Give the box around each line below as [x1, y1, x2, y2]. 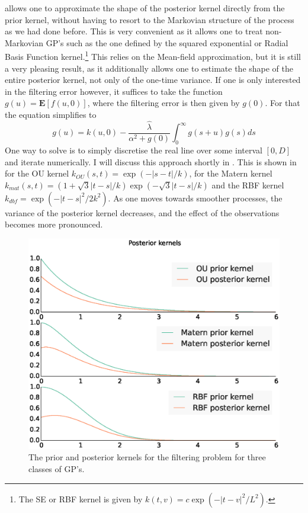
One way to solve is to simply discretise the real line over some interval [5, 144, 262, 156]
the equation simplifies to [5, 108, 97, 120]
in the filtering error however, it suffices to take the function [5, 85, 223, 97]
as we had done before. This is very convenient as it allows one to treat [5, 25, 263, 37]
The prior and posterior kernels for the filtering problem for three [28, 451, 266, 463]
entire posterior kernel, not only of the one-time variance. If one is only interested [5, 73, 301, 86]
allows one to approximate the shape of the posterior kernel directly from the [5, 2, 285, 14]
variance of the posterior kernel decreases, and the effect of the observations [5, 206, 280, 219]
